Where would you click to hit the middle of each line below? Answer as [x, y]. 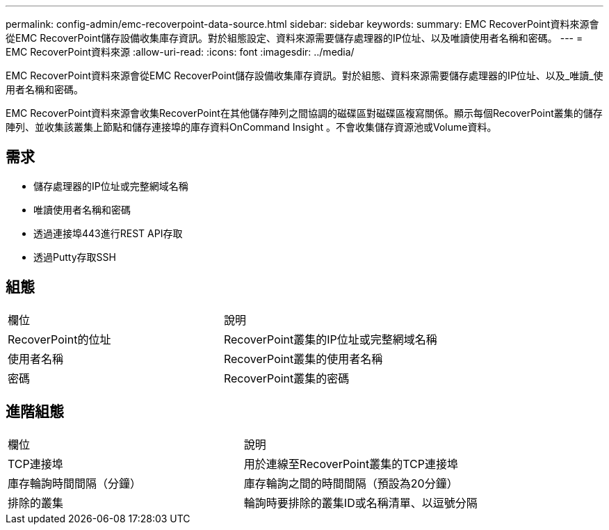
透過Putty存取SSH [75, 257]
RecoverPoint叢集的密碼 [286, 378]
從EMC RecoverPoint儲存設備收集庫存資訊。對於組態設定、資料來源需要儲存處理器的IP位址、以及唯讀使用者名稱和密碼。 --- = [294, 38]
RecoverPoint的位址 [59, 339]
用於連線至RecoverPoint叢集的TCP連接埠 [351, 464]
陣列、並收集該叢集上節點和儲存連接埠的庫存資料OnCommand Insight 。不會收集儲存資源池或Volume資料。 [251, 127]
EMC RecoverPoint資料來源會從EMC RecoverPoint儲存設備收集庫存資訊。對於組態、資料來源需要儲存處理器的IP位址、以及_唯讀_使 [304, 75]
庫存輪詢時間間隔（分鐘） [75, 483]
